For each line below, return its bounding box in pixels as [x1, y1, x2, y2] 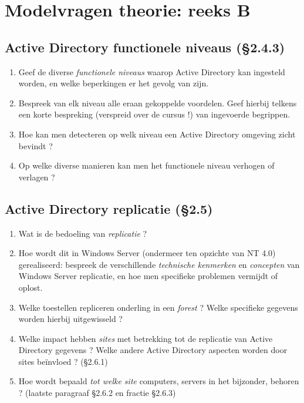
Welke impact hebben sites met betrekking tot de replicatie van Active [18, 332, 273, 344]
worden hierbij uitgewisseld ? [18, 313, 123, 325]
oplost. [18, 281, 43, 293]
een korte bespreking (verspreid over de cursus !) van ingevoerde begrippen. [18, 108, 291, 120]
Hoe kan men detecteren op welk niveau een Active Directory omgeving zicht [18, 127, 296, 140]
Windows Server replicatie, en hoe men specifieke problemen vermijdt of [18, 270, 278, 282]
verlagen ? [18, 170, 55, 183]
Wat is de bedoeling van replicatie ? [18, 227, 147, 239]
